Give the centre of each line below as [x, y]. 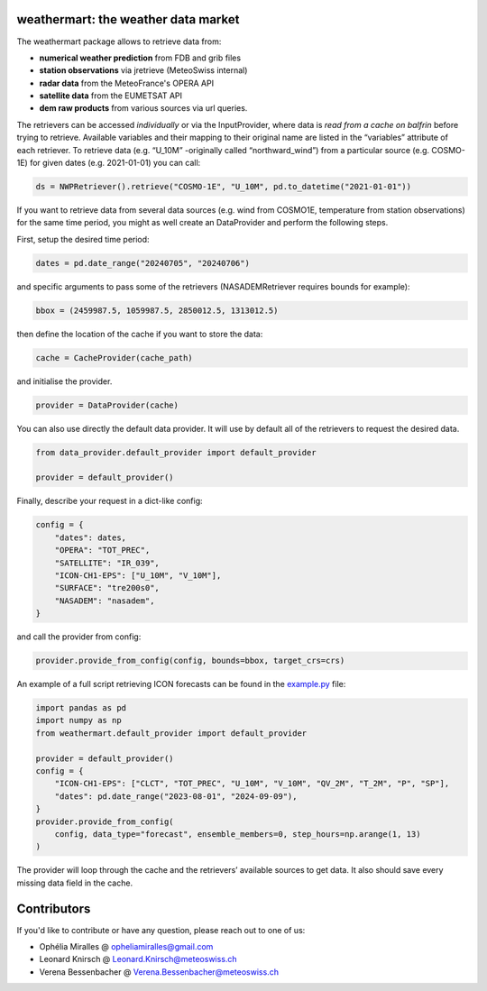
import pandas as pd [81, 708]
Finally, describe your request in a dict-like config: [110, 501]
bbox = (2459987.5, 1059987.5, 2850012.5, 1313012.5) [157, 310]
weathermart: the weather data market [128, 19]
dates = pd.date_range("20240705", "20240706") [142, 263]
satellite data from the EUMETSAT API [111, 96]
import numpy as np [78, 720]
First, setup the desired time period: [83, 239]
